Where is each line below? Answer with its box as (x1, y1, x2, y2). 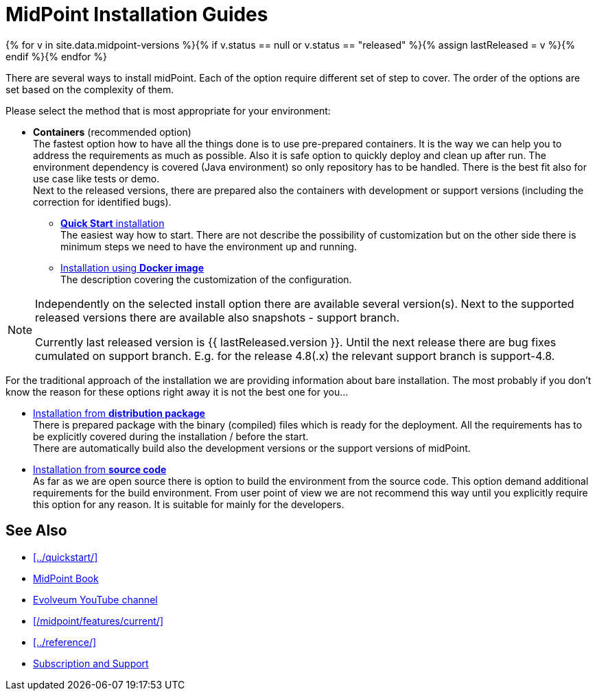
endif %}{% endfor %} (5, 50, 107, 62)
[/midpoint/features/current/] (33, 614, 164, 627)
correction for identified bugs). (33, 195, 172, 208)
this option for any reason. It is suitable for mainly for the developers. (33, 498, 344, 510)
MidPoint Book (33, 572, 99, 584)
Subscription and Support (33, 657, 149, 669)
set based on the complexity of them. (5, 83, 174, 95)
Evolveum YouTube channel (33, 593, 158, 605)
